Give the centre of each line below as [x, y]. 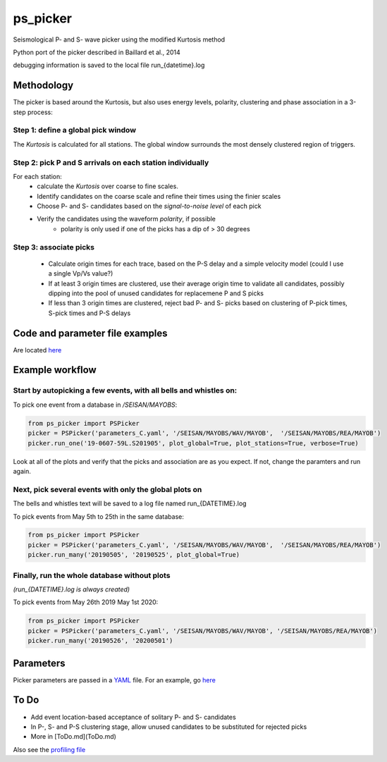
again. [22, 471]
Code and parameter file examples [91, 333]
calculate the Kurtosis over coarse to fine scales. [108, 186]
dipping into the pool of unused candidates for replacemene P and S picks [156, 293]
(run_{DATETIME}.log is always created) [72, 589]
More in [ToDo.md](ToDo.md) [73, 737]
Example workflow [55, 370]
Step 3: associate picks [54, 247]
